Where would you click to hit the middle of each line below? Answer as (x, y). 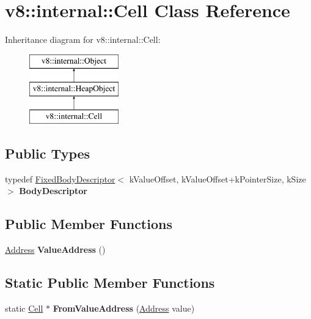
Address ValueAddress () (55, 250)
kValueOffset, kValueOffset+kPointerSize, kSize (218, 178)
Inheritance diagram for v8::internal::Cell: (83, 39)
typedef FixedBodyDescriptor (60, 178)
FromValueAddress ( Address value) (124, 308)
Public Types (48, 153)
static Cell (24, 308)
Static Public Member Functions (110, 283)
